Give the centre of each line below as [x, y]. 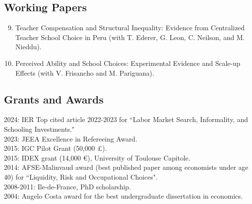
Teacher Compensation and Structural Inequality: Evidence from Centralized [130, 28]
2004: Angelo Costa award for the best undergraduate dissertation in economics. [123, 196]
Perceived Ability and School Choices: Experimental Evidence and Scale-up [128, 63]
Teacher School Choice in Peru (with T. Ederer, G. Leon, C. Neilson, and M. [130, 37]
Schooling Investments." [39, 129]
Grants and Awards [54, 99]
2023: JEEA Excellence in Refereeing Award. [71, 138]
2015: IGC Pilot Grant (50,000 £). [55, 148]
